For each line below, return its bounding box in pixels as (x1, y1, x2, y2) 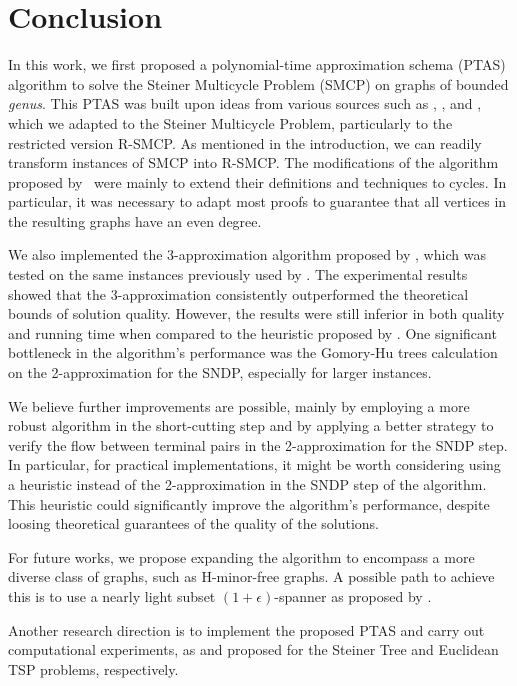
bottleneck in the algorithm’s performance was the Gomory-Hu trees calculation (8, 342, 498, 363)
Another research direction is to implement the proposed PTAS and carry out (8, 619, 485, 640)
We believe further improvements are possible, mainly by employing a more (8, 395, 470, 416)
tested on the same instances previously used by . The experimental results (8, 264, 468, 285)
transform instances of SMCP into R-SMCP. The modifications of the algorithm (8, 152, 499, 173)
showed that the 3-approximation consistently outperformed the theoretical (8, 283, 469, 304)
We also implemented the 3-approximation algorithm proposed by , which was (8, 244, 486, 265)
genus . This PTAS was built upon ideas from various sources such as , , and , (8, 93, 482, 114)
